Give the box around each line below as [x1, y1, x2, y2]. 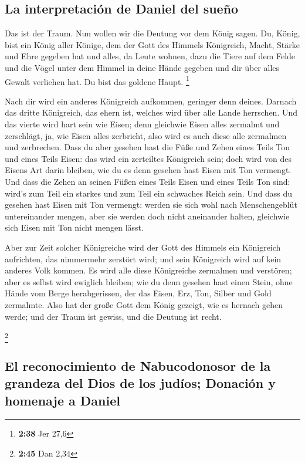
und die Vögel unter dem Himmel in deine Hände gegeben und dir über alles [5, 61, 280, 73]
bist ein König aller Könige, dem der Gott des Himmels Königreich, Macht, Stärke [5, 38, 300, 50]
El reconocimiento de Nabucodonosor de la [5, 356, 271, 374]
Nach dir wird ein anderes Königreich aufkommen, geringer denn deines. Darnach [5, 94, 297, 107]
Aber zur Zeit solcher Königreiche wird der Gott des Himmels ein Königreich [5, 241, 281, 253]
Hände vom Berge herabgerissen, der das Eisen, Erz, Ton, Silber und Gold [5, 287, 272, 299]
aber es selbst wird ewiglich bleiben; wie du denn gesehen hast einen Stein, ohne [5, 275, 293, 288]
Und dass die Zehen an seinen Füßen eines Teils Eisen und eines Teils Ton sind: [5, 175, 290, 187]
